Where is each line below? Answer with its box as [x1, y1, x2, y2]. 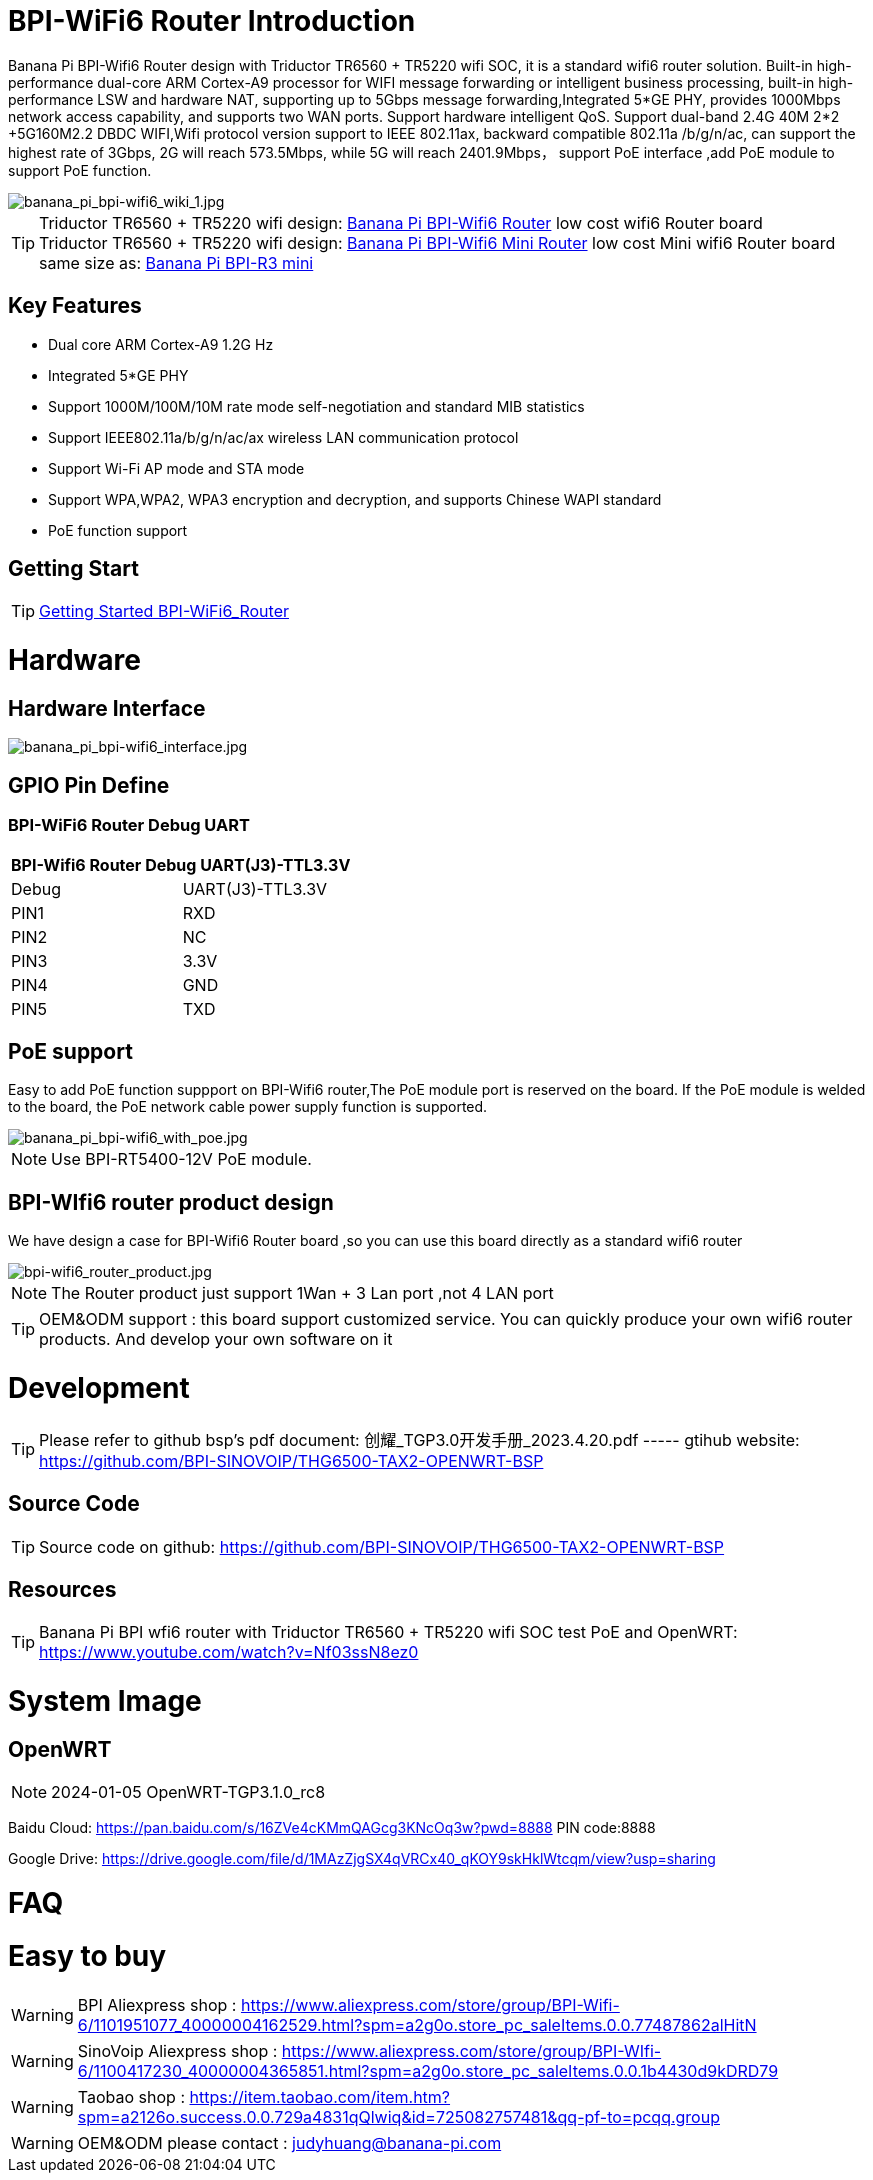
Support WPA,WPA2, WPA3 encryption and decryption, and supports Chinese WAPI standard [48, 490, 662, 508]
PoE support [8, 1039, 133, 1064]
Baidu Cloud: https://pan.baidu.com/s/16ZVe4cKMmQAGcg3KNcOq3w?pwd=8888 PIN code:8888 [8, 1819, 656, 1837]
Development [8, 1371, 190, 1406]
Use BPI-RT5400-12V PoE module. [51, 1149, 312, 1170]
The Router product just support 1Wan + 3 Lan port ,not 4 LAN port [51, 1283, 554, 1304]
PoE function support [48, 521, 188, 539]
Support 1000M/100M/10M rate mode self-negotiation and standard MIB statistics [48, 397, 585, 415]
